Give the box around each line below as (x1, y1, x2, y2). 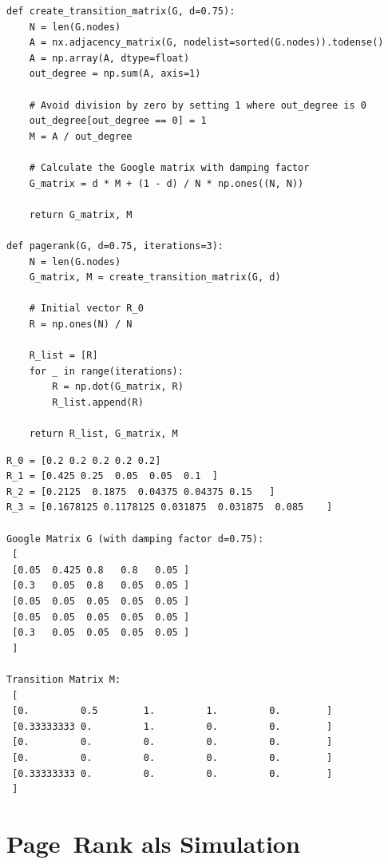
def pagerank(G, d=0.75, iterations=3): (6, 240, 224, 252)
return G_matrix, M (29, 208, 133, 220)
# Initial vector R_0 (29, 303, 144, 315)
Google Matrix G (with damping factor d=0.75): (6, 533, 264, 545)
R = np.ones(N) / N (29, 318, 133, 330)
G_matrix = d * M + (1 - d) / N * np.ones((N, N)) (29, 177, 304, 189)
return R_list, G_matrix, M (29, 428, 178, 440)
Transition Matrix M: (6, 673, 121, 685)
